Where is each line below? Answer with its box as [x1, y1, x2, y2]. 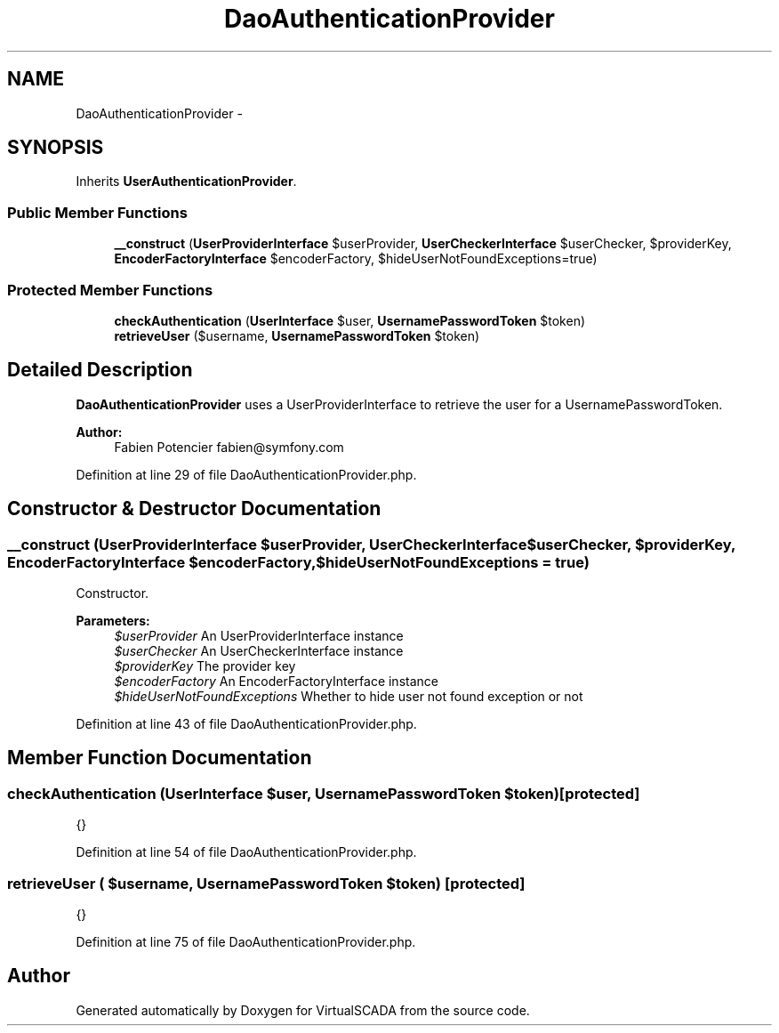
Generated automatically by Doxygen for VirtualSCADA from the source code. [76, 1002, 530, 1018]
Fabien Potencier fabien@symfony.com [114, 439, 344, 455]
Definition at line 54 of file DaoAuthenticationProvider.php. [76, 844, 417, 860]
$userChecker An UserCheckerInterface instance [114, 643, 404, 658]
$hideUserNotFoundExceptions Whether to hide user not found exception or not [114, 689, 583, 704]
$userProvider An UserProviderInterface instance [114, 628, 404, 643]
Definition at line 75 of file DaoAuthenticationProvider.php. [76, 933, 416, 949]
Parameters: [76, 613, 150, 628]
